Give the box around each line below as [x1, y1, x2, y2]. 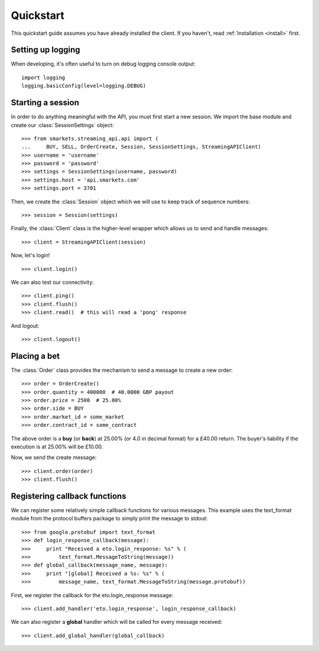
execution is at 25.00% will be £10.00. [11, 443, 103, 450]
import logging [21, 74, 66, 81]
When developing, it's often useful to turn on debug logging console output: [11, 60, 196, 67]
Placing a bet [11, 351, 60, 361]
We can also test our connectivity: [11, 278, 94, 286]
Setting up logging [11, 45, 80, 55]
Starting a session [11, 98, 79, 108]
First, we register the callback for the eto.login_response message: [11, 591, 174, 598]
